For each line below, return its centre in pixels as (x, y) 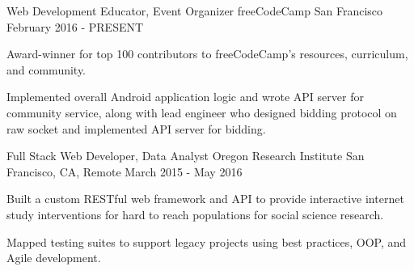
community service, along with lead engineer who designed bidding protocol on (202, 112)
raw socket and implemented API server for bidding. (136, 128)
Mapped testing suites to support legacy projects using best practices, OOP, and (207, 241)
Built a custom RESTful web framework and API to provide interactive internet (205, 199)
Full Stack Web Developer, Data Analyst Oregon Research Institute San (186, 156)
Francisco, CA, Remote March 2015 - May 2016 (125, 171)
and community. (46, 69)
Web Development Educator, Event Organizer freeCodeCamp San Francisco (195, 11)
